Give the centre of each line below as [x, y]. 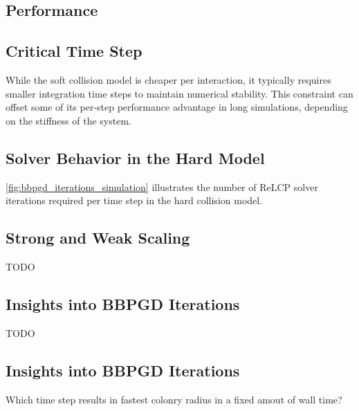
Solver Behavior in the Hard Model [135, 157]
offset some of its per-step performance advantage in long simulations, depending [177, 107]
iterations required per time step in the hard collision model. [134, 200]
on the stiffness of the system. [68, 120]
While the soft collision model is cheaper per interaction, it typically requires [168, 79]
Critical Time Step [74, 51]
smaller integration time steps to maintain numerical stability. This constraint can [179, 93]
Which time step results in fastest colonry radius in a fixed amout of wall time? [174, 399]
